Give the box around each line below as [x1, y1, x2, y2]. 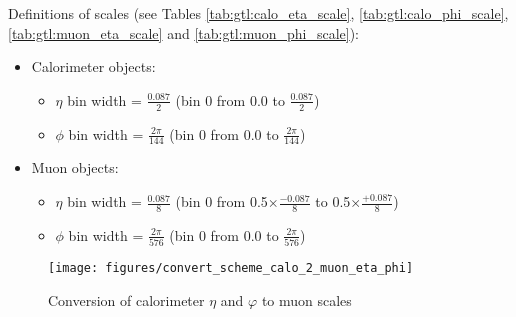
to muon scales [261, 289, 352, 310]
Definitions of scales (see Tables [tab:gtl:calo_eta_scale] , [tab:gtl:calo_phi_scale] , [8, 3, 509, 23]
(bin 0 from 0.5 [175, 191, 268, 212]
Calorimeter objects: [31, 56, 156, 77]
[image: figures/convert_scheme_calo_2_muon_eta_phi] [48, 261, 414, 276]
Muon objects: [31, 157, 119, 178]
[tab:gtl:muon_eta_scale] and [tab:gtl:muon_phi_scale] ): [8, 22, 360, 43]
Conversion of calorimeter [48, 289, 205, 310]
